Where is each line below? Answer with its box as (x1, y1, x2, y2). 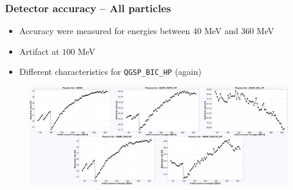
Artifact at (19, 44, 60, 57)
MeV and (204, 24, 239, 37)
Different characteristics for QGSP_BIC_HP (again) (19, 65, 201, 78)
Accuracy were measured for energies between (19, 24, 190, 37)
